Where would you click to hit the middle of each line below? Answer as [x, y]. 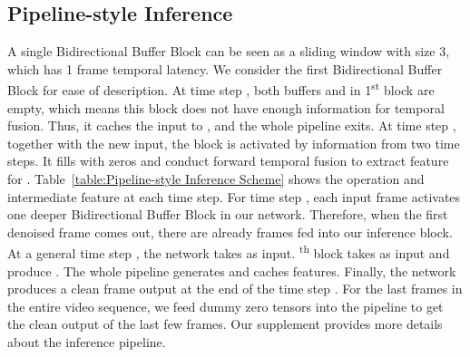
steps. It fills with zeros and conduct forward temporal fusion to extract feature [228, 161]
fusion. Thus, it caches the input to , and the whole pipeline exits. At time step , [232, 125]
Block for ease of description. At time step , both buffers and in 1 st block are [221, 89]
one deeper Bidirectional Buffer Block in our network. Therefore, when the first [228, 214]
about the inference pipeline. [87, 342]
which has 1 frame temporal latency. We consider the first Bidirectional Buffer [225, 68]
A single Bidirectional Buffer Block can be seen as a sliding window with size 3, [229, 51]
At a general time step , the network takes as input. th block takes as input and [229, 252]
